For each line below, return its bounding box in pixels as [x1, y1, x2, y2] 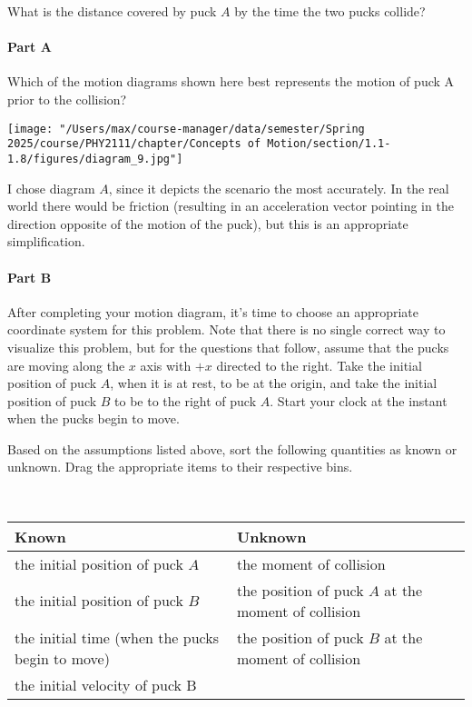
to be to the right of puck [114, 391, 257, 410]
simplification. [7, 232, 85, 251]
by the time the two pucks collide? [234, 2, 426, 20]
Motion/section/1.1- [267, 137, 391, 151]
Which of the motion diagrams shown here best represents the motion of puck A [7, 72, 455, 91]
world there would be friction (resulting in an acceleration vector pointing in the [7, 196, 454, 215]
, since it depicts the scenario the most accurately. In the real [108, 178, 449, 197]
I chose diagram [7, 178, 95, 197]
